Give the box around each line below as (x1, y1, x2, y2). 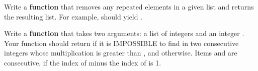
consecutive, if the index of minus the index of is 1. (4, 57, 161, 67)
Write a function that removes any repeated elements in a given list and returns (4, 1, 254, 11)
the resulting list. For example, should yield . (4, 11, 143, 21)
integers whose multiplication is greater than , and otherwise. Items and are (4, 47, 237, 58)
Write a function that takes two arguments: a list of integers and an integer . (4, 28, 244, 38)
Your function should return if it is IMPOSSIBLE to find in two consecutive (4, 37, 239, 48)
